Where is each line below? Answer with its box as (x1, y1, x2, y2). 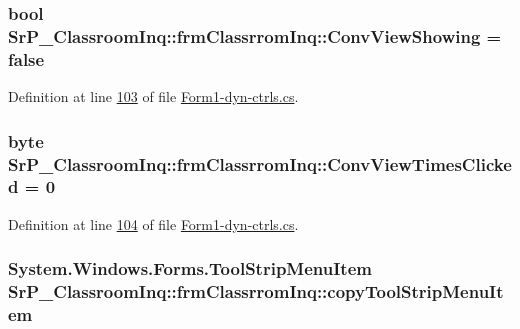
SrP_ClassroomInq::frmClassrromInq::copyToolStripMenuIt (8, 279, 504, 304)
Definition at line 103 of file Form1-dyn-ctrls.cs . (8, 86, 299, 107)
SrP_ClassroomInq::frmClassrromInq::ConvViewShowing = (8, 23, 502, 48)
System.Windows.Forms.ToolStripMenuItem (8, 256, 372, 281)
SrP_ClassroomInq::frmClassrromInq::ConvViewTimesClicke (8, 151, 512, 176)
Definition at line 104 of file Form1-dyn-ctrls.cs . (8, 213, 299, 234)
